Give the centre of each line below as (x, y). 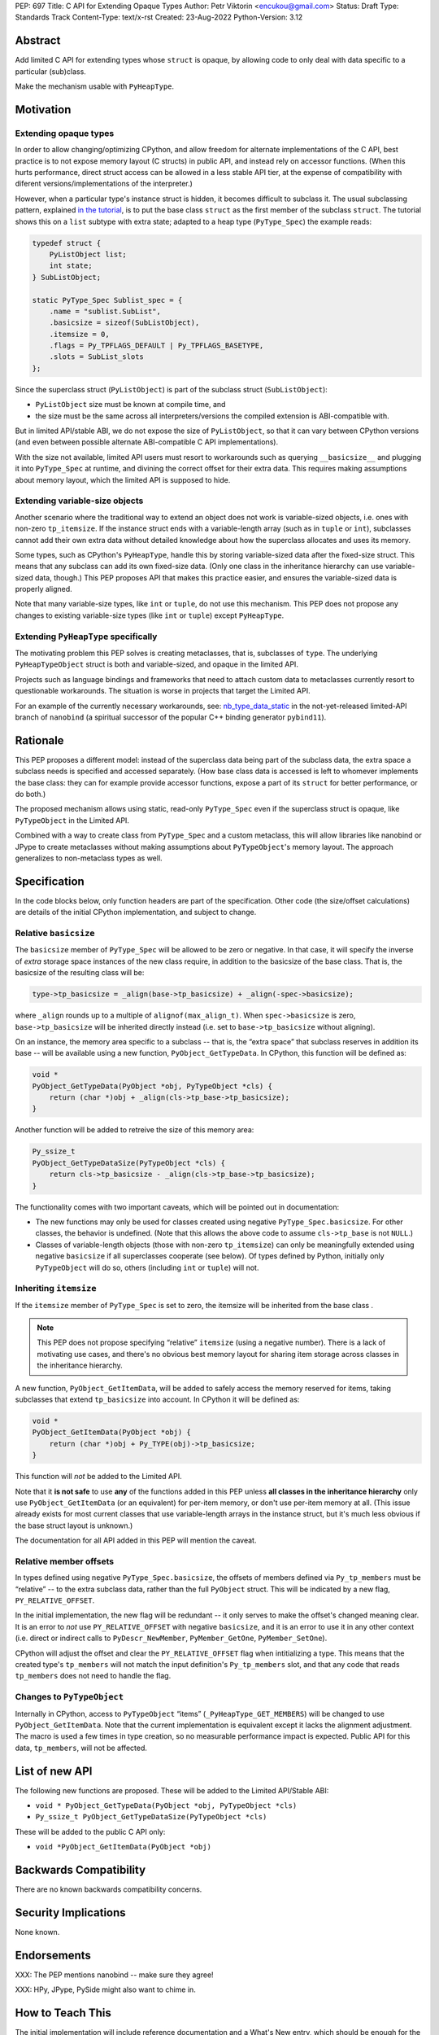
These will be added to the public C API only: (90, 1831)
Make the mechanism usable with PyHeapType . (95, 86)
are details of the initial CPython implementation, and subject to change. (136, 912)
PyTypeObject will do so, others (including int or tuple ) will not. (147, 1267)
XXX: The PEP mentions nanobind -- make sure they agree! (115, 1975)
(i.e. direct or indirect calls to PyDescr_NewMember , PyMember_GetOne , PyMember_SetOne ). (171, 1638)
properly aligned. (43, 589)
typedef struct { (67, 243)
